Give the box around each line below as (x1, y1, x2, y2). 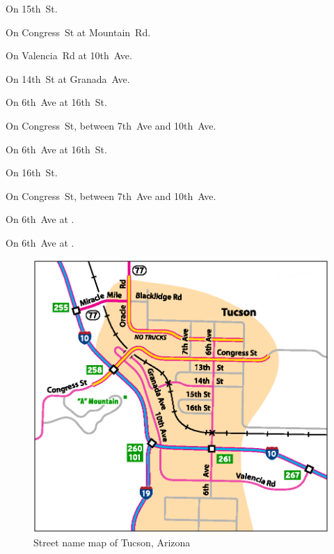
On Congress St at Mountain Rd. (6, 24, 151, 39)
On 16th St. (6, 165, 58, 180)
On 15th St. (6, 1, 58, 15)
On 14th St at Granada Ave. (6, 71, 130, 86)
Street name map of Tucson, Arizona (33, 534, 191, 549)
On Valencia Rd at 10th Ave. (6, 48, 132, 63)
